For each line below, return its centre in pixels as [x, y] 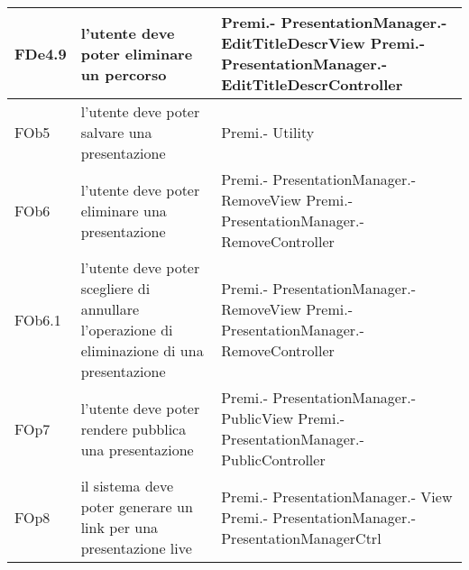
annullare [110, 309]
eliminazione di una [142, 350]
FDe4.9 [41, 53]
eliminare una [124, 210]
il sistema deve [127, 486]
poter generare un [137, 506]
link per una [120, 527]
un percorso [124, 74]
